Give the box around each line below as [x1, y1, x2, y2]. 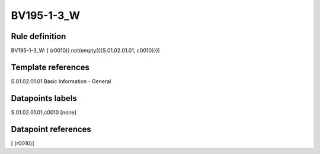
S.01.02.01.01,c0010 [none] [11, 109, 76, 116]
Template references [11, 62, 90, 72]
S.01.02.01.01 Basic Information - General [11, 77, 111, 85]
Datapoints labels [11, 93, 77, 103]
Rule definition [11, 31, 66, 41]
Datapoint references [11, 124, 92, 134]
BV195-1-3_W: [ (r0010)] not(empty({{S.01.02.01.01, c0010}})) [11, 47, 160, 54]
